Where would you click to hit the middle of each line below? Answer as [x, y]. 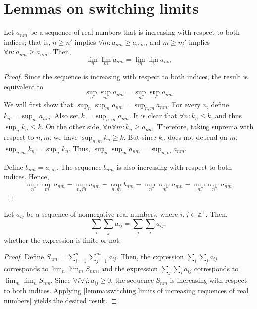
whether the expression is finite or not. [63, 240]
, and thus [227, 115]
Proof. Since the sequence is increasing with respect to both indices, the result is [126, 77]
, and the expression [128, 268]
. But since [140, 137]
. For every [184, 104]
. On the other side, [71, 127]
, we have [63, 137]
